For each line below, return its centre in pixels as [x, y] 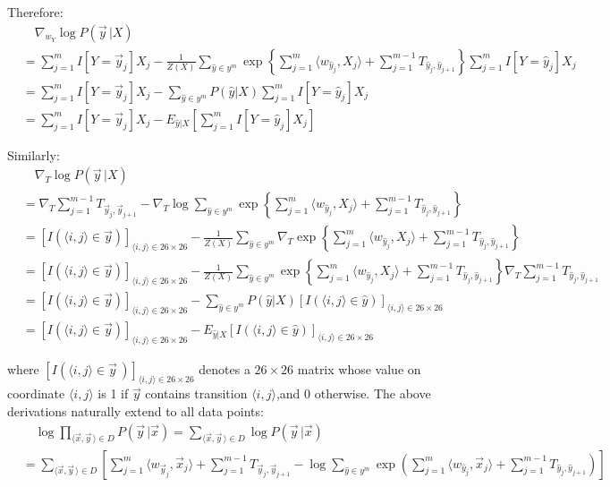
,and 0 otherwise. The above [353, 393]
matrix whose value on [359, 368]
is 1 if [113, 393]
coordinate [36, 393]
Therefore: [35, 12]
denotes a [225, 368]
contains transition [196, 393]
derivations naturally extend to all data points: [136, 411]
